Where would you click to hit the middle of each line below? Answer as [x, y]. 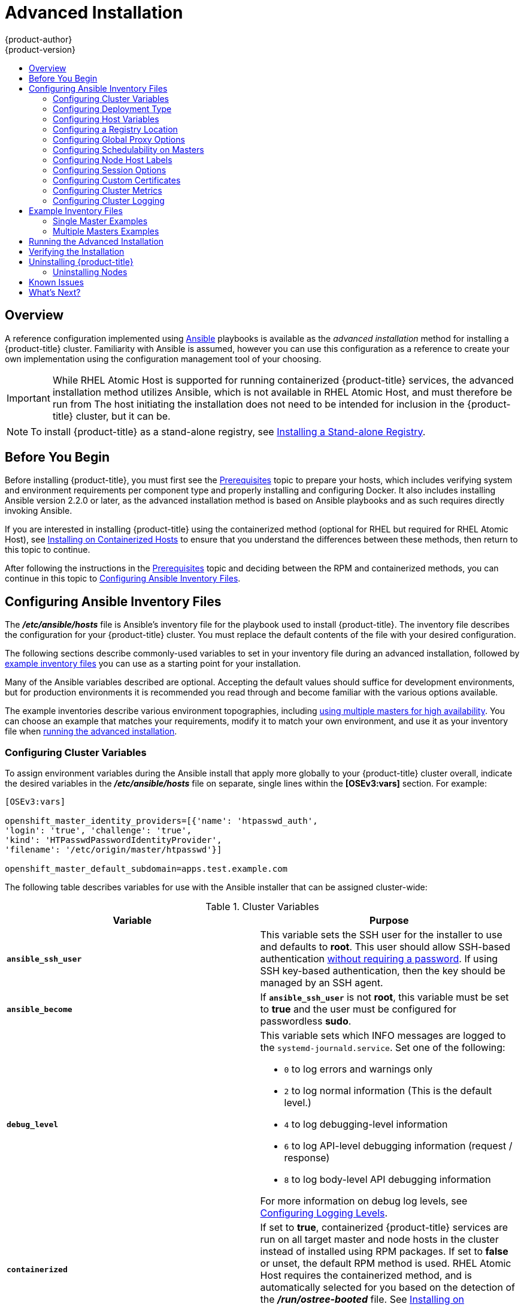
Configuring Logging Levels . [324, 1213]
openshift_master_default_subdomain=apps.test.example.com [146, 869]
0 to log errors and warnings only [358, 1069]
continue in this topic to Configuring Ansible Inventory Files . [123, 579]
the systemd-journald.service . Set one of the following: [383, 1048]
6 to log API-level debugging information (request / [398, 1146]
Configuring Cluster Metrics [107, 190]
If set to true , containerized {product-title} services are [384, 1228]
